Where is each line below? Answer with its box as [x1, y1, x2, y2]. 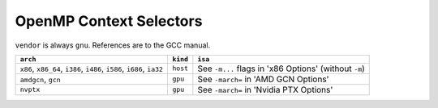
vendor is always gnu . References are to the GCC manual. [15, 40, 211, 50]
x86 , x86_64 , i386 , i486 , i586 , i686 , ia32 [19, 63, 164, 74]
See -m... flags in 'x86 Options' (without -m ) [197, 63, 365, 74]
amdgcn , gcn [19, 73, 61, 85]
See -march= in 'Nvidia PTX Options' [197, 84, 333, 95]
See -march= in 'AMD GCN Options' [197, 73, 329, 85]
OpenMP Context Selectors [15, 12, 203, 30]
